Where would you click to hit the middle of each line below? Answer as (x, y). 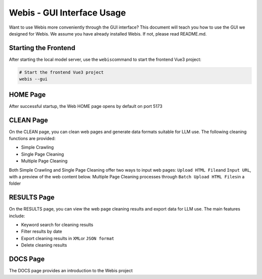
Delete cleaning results (44, 245)
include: (17, 216)
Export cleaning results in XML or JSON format (68, 238)
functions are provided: (32, 139)
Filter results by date (42, 231)
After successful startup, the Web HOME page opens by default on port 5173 (86, 106)
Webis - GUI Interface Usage (67, 13)
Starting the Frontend (42, 48)
